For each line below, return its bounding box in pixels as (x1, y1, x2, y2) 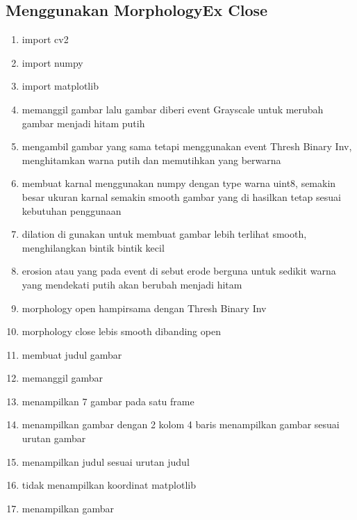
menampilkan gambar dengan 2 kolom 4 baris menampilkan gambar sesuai (22, 417, 340, 432)
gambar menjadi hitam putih (22, 115, 145, 130)
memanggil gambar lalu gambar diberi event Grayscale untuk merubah (22, 101, 324, 116)
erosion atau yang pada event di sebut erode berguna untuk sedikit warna (22, 263, 336, 278)
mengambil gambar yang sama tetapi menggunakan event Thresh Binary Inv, (22, 139, 352, 154)
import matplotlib (22, 79, 99, 93)
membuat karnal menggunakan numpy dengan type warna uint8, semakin (22, 176, 336, 190)
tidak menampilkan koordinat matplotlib (22, 478, 196, 492)
